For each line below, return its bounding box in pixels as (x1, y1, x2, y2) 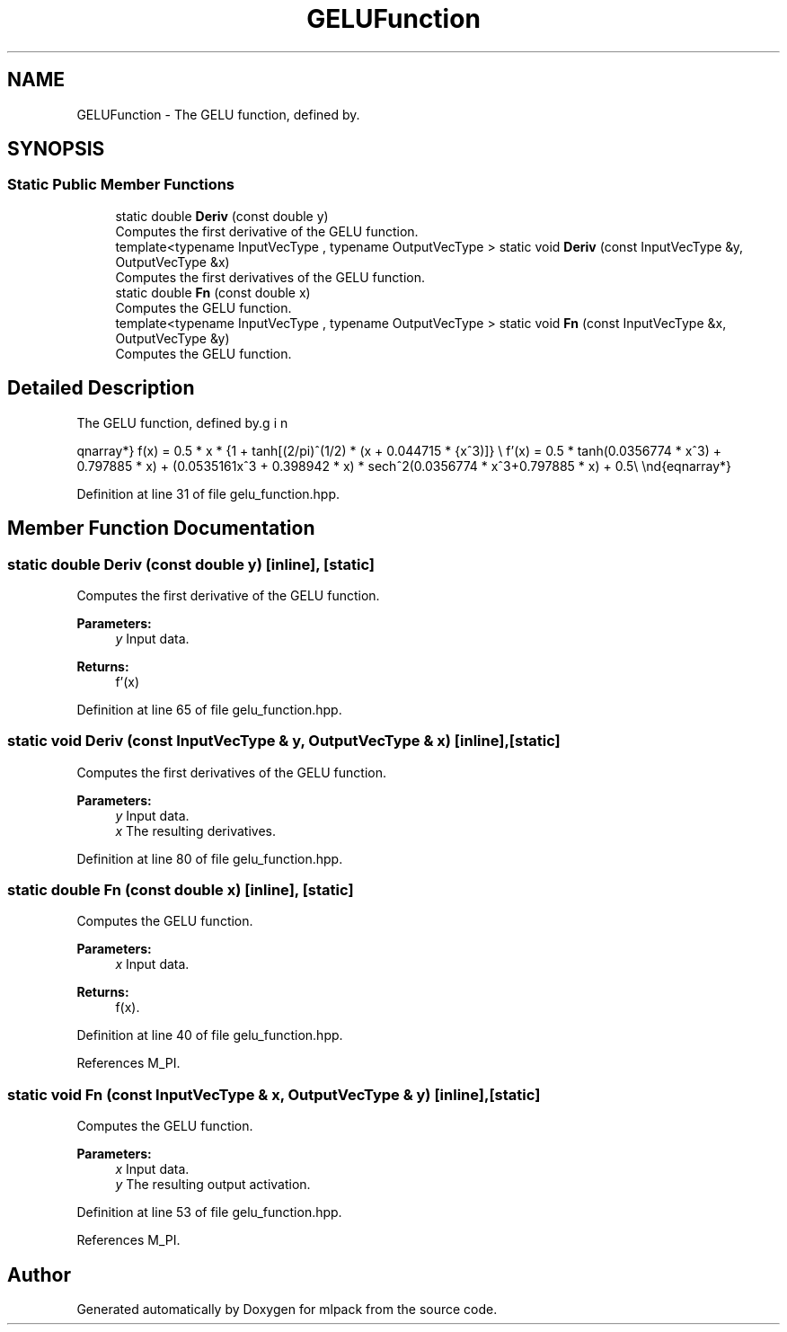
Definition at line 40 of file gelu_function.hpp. (76, 1027, 343, 1043)
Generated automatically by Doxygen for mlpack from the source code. (76, 1301, 498, 1317)
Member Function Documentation (7, 517, 315, 540)
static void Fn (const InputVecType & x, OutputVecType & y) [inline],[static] (7, 1085, 541, 1104)
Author (7, 1263, 71, 1286)
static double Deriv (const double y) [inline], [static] (7, 555, 375, 573)
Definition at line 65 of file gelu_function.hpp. (76, 701, 342, 717)
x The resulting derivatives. (115, 822, 276, 839)
